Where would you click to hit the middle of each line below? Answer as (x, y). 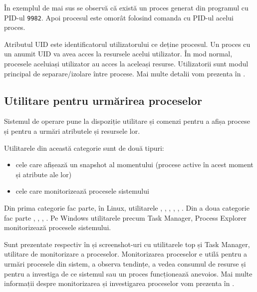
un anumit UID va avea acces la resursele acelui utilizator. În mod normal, (118, 54)
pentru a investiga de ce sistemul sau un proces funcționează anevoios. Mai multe (128, 273)
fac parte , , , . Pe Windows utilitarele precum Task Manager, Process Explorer (126, 217)
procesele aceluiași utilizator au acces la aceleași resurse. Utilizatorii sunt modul (126, 64)
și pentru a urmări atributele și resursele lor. (72, 131)
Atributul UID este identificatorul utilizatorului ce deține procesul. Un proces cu (127, 44)
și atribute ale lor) (44, 174)
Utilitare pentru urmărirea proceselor (103, 100)
